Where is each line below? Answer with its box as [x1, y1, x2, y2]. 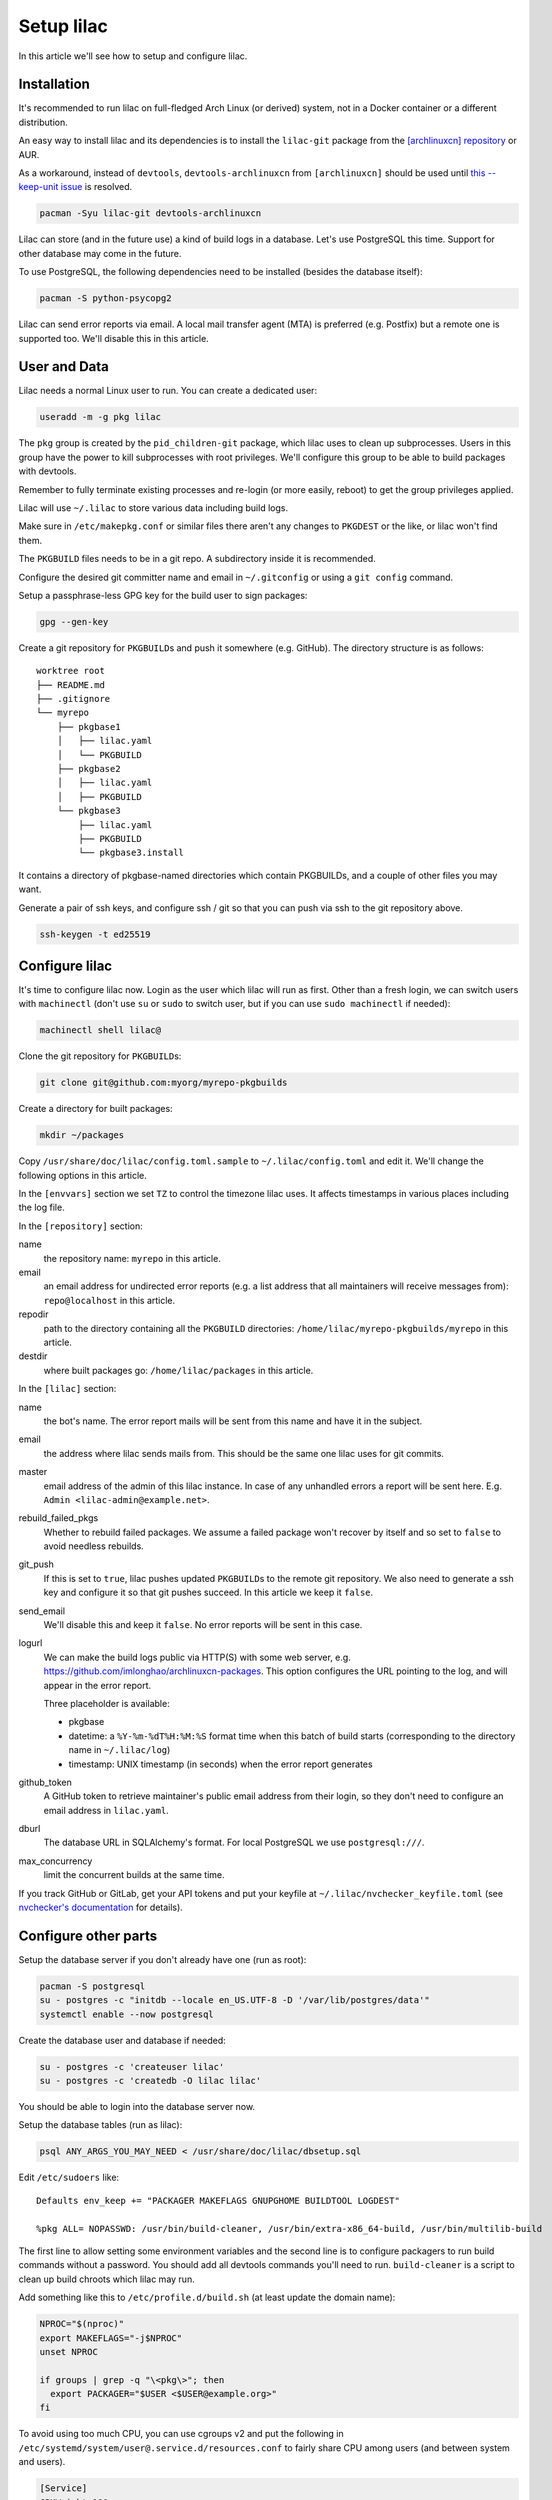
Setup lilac [18, 15, 109, 37]
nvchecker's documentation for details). [18, 1901, 184, 1914]
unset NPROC [39, 2346, 99, 2357]
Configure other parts [18, 1927, 158, 1944]
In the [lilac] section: [18, 1383, 117, 1395]
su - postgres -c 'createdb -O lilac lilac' [39, 2075, 262, 2087]
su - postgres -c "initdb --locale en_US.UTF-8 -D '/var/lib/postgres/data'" [39, 1995, 430, 2006]
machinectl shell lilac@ [39, 1025, 162, 1036]
